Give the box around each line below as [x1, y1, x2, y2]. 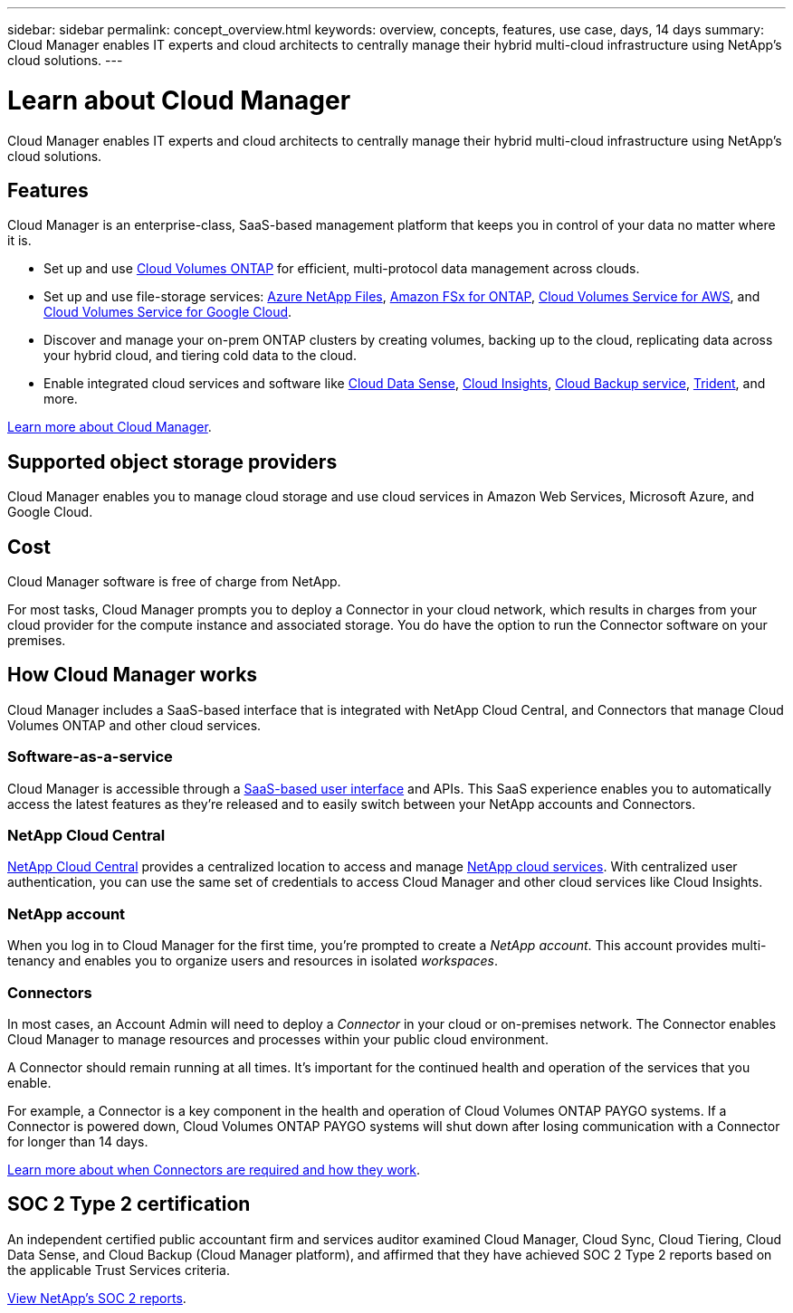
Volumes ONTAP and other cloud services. [7, 717, 262, 733]
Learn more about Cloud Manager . [7, 419, 212, 435]
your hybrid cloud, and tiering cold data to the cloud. [43, 347, 357, 364]
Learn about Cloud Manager [7, 84, 351, 116]
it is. [7, 233, 32, 249]
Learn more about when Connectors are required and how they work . [7, 1161, 421, 1177]
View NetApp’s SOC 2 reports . [7, 1289, 186, 1306]
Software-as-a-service [7, 747, 173, 766]
